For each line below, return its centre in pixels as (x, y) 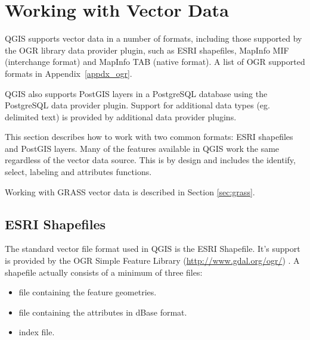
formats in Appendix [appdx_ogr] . (69, 73)
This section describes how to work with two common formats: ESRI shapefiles (149, 137)
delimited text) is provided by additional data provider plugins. (121, 116)
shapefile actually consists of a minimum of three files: (104, 272)
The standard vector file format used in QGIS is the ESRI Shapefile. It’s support (153, 249)
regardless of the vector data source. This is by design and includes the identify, (150, 160)
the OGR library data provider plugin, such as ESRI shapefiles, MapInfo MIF (147, 50)
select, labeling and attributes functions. (78, 172)
